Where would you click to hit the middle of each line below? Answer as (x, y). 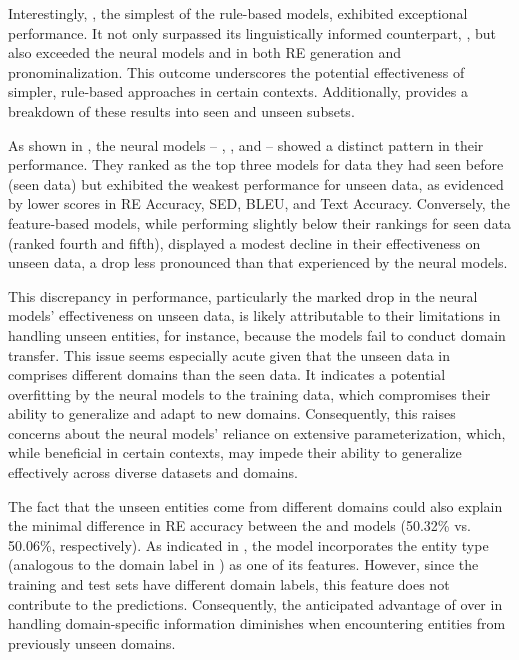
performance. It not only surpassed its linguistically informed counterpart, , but (252, 32)
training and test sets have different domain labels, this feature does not (229, 584)
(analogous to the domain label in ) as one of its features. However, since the (243, 564)
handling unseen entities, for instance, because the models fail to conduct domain (257, 334)
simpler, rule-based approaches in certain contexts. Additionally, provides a (238, 91)
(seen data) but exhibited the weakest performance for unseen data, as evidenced (256, 183)
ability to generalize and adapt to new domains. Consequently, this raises (232, 413)
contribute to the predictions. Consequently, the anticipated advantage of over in (255, 603)
